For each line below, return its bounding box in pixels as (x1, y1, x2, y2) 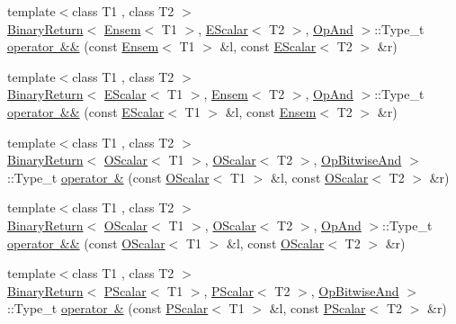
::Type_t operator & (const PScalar (7, 299, 209, 318)
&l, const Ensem (225, 102, 317, 121)
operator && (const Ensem (7, 37, 159, 56)
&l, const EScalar (219, 37, 317, 56)
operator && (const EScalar (7, 102, 165, 121)
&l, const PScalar (269, 299, 366, 318)
